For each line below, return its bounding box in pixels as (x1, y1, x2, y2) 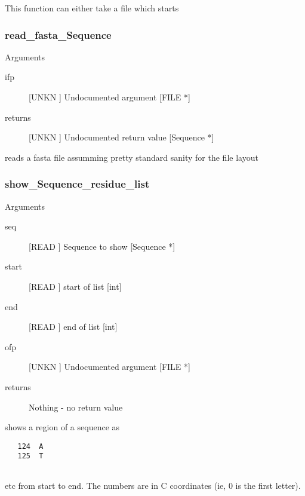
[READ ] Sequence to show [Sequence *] (29, 240, 175, 252)
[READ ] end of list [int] (29, 320, 118, 333)
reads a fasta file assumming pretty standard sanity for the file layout (5, 151, 258, 163)
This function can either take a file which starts (5, 2, 179, 14)
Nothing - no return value (29, 400, 123, 413)
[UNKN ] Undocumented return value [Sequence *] (29, 131, 214, 143)
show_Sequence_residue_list (5, 176, 150, 191)
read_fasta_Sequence (5, 27, 112, 42)
